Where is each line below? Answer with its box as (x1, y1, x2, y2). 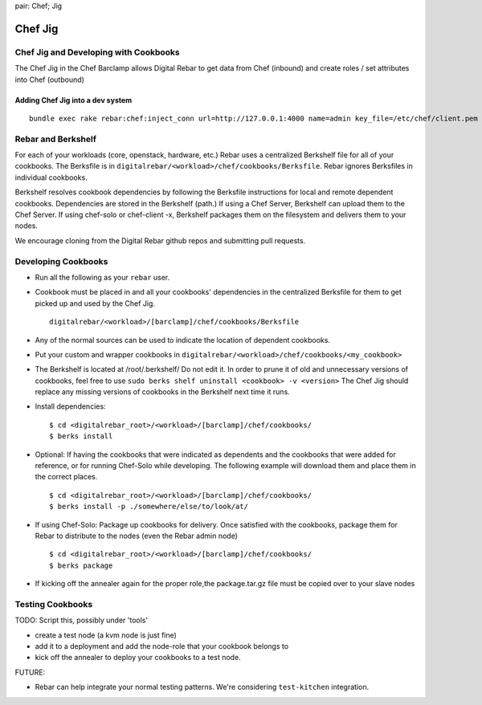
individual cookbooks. (14, 173, 88, 182)
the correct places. (35, 472, 98, 482)
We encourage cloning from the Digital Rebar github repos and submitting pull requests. (14, 235, 306, 245)
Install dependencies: (35, 401, 106, 411)
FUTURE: (14, 667, 46, 677)
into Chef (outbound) (14, 75, 84, 84)
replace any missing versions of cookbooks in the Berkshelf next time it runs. (35, 387, 291, 397)
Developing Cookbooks (14, 255, 108, 267)
